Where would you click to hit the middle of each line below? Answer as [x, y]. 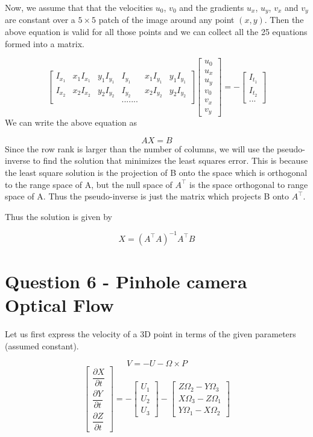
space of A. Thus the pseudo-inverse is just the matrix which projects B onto [147, 196]
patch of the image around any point [166, 20]
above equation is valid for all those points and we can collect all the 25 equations [156, 32]
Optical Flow [59, 305]
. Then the [284, 20]
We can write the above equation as [71, 122]
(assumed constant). [42, 345]
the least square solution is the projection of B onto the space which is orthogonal [156, 172]
